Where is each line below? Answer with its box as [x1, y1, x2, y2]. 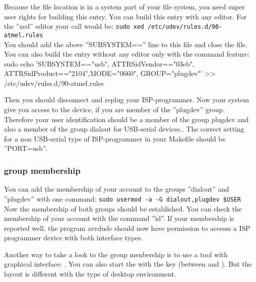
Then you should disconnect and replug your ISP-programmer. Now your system [4, 94, 249, 105]
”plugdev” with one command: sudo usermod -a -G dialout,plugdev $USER [4, 193, 241, 204]
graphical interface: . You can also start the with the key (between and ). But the [4, 259, 252, 269]
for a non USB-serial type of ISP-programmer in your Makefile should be [4, 133, 226, 143]
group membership [4, 164, 81, 176]
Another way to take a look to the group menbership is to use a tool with [4, 249, 228, 259]
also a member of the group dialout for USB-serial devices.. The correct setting [4, 124, 245, 134]
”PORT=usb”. [4, 143, 47, 153]
